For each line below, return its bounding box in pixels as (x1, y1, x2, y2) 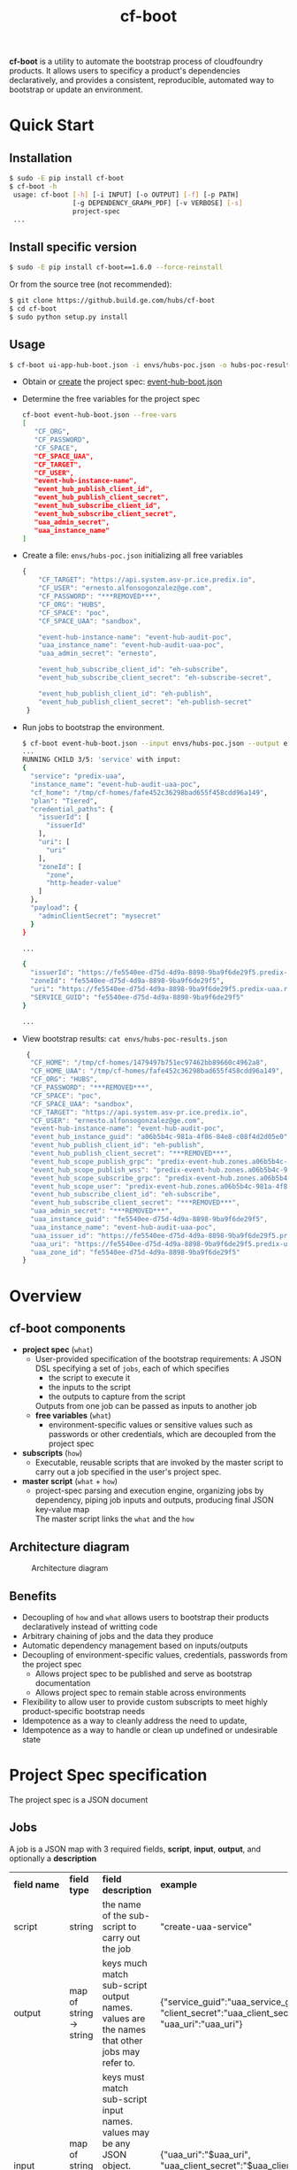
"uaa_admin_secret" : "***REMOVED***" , (30, 1206, 173, 1216)
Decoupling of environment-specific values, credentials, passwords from (21, 1649, 288, 1660)
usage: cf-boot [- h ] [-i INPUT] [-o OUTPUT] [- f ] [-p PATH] (12, 190, 240, 199)
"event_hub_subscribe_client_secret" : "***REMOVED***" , (30, 1198, 240, 1207)
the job (102, 1943, 131, 1955)
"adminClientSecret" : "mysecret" (38, 912, 162, 920)
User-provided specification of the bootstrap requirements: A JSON (34, 1354, 282, 1365)
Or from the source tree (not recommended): (9, 279, 172, 289)
